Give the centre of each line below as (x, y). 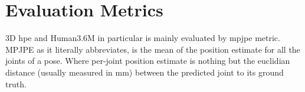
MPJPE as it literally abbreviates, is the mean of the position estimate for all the (153, 49)
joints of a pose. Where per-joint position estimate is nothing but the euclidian (148, 61)
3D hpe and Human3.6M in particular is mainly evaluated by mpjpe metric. (143, 38)
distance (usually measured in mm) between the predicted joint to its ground (145, 72)
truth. (16, 84)
